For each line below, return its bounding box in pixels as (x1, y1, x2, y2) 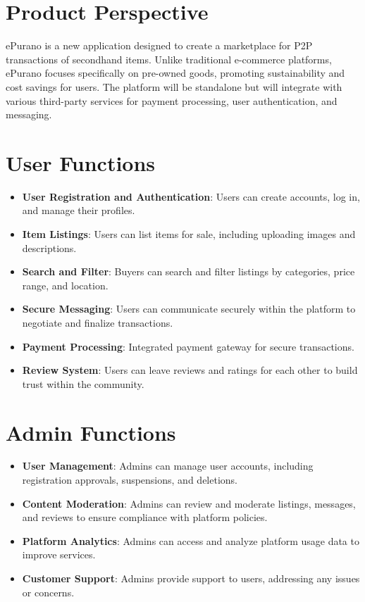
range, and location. (22, 277, 109, 292)
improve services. (22, 547, 96, 562)
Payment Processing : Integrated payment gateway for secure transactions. (22, 339, 354, 353)
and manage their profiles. (22, 203, 135, 218)
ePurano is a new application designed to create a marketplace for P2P (6, 38, 313, 53)
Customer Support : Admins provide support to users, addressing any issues (22, 571, 360, 586)
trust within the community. (22, 376, 144, 391)
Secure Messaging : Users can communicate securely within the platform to (22, 301, 356, 316)
